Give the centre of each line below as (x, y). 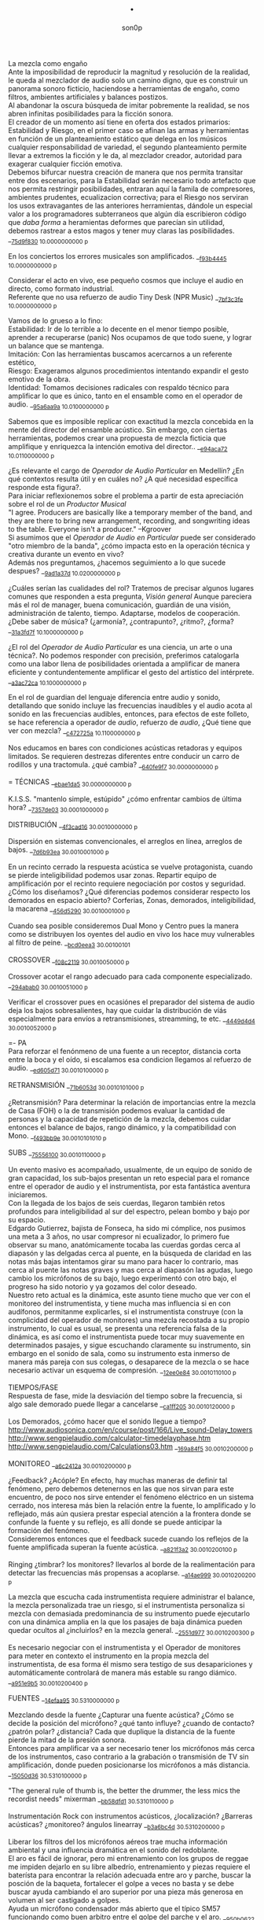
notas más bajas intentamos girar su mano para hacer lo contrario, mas (123, 1262)
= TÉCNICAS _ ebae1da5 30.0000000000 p (70, 782)
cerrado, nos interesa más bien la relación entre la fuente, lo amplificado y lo (132, 1505)
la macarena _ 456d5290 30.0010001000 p (69, 909)
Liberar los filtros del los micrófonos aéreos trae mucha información (118, 1841)
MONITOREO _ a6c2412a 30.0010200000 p (70, 1464)
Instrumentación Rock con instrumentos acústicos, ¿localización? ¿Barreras (130, 1816)
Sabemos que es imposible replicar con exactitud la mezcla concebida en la (131, 422)
